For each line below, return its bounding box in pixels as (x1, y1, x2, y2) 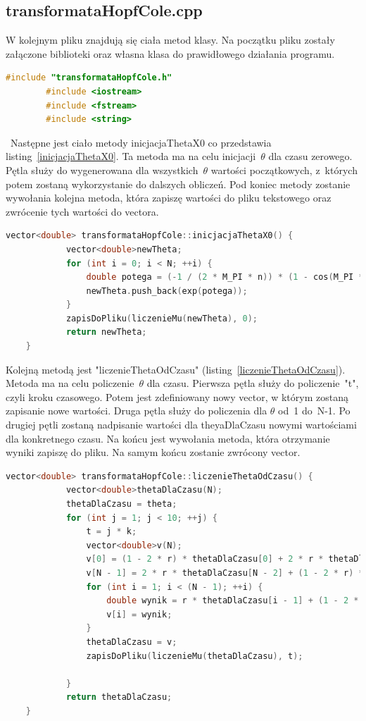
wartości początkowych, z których (210, 162, 358, 177)
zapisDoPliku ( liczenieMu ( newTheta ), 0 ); (65, 313, 258, 323)
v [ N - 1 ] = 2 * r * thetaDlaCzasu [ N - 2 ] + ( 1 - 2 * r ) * (86, 567, 364, 578)
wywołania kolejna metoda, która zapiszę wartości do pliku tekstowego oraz (6, 190, 332, 205)
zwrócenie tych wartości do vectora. (6, 204, 159, 218)
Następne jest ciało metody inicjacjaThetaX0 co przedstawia (10, 135, 272, 149)
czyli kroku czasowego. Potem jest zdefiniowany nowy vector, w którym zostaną (6, 389, 348, 404)
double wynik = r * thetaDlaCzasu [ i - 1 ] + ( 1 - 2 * (106, 596, 359, 606)
